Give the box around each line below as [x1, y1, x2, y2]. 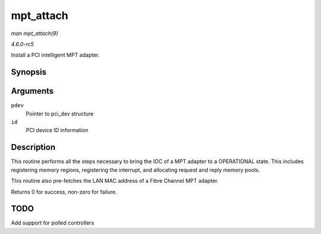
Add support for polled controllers [11, 219, 95, 226]
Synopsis [11, 67, 47, 77]
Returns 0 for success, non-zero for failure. [11, 188, 117, 195]
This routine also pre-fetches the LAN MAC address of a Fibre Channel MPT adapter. [11, 177, 219, 185]
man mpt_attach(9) [11, 30, 59, 37]
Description [11, 142, 56, 152]
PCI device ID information [26, 127, 89, 134]
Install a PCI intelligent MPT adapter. [11, 51, 100, 59]
